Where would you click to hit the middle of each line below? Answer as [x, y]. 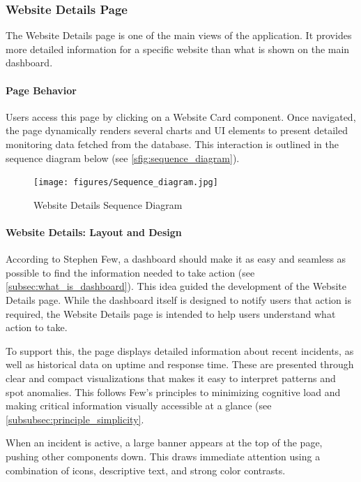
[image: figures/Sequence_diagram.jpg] [126, 183]
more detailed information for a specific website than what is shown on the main [178, 49]
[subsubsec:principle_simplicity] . [75, 419]
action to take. [37, 327]
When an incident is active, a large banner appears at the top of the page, [164, 443]
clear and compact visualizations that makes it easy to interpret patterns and [171, 378]
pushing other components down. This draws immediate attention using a [163, 456]
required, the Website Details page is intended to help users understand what [171, 313]
